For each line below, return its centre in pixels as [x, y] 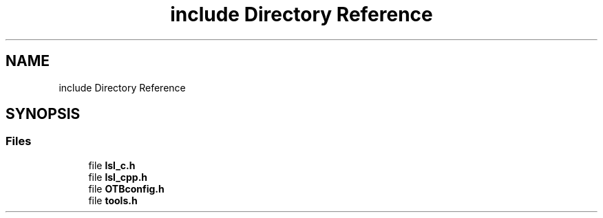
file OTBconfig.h [126, 188]
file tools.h [113, 200]
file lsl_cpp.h [118, 177]
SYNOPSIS [43, 114]
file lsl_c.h [112, 165]
